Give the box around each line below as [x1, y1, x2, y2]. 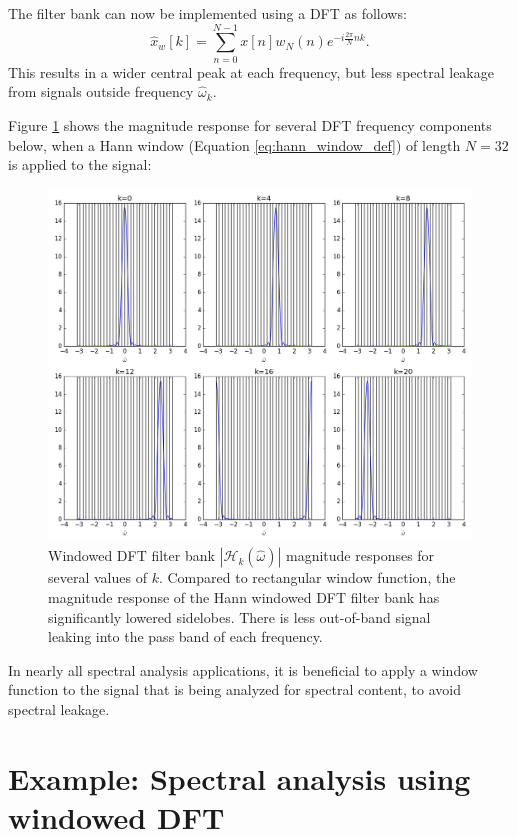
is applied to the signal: [8, 154, 152, 175]
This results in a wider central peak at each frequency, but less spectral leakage [8, 61, 494, 82]
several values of [48, 567, 147, 588]
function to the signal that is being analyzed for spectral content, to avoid [8, 679, 461, 700]
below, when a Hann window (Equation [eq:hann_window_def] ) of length [8, 134, 461, 155]
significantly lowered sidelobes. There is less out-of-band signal [48, 606, 431, 627]
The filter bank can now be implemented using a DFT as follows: [8, 3, 407, 23]
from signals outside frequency [8, 81, 194, 102]
